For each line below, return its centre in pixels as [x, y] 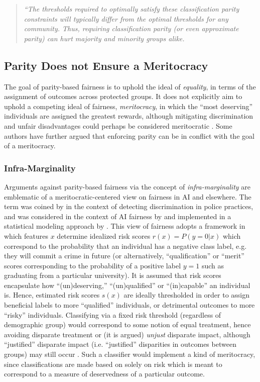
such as [213, 265]
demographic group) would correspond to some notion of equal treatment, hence [127, 324]
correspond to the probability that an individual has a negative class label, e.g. [125, 246]
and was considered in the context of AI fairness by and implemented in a [118, 216]
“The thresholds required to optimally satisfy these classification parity [132, 9]
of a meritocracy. [30, 146]
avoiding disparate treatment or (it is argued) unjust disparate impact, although [127, 334]
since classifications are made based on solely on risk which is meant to [113, 364]
